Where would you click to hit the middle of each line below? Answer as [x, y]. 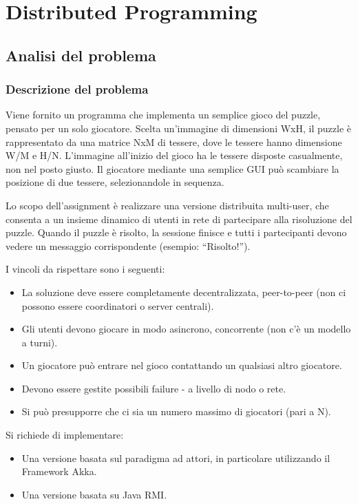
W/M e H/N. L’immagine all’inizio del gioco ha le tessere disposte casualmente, [174, 155]
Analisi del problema [81, 55]
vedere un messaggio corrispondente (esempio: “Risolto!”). [128, 245]
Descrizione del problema [77, 89]
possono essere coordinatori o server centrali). [118, 305]
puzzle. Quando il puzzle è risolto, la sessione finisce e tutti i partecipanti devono [176, 232]
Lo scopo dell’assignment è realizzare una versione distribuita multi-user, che [167, 205]
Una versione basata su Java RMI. [94, 494]
